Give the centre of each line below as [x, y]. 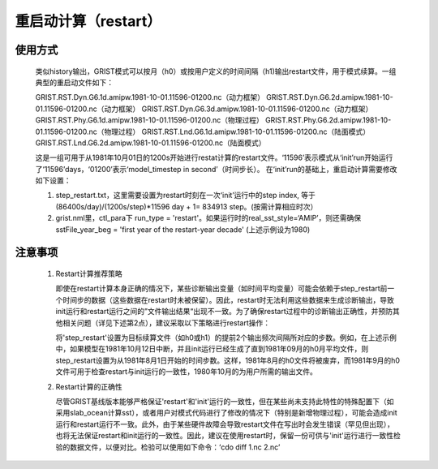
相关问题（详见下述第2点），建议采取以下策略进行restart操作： [166, 323]
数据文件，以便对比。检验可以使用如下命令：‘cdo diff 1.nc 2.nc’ [175, 447]
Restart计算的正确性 [89, 386]
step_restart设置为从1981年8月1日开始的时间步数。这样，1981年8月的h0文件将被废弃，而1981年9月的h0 [228, 360]
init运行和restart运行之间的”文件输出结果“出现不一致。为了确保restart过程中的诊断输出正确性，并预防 [224, 312]
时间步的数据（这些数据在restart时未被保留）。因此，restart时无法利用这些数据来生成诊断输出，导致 [228, 299]
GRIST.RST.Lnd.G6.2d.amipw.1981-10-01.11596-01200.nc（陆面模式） [151, 143]
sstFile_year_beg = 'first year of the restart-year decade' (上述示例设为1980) [183, 229]
